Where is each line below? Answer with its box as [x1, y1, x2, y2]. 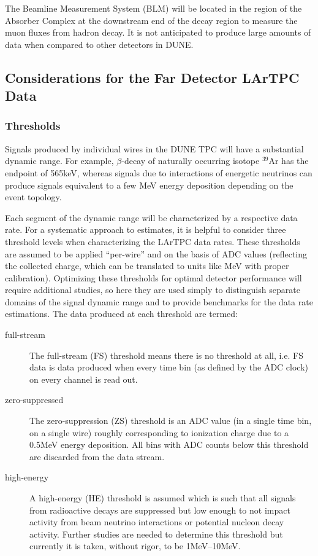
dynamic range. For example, [5, 154, 114, 167]
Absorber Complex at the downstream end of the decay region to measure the [5, 14, 298, 26]
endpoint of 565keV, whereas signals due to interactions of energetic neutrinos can [5, 166, 312, 179]
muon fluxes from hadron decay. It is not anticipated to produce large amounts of [5, 26, 311, 39]
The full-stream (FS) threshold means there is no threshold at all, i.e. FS [29, 348, 303, 361]
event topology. [5, 190, 62, 203]
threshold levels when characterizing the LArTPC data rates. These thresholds [5, 235, 300, 248]
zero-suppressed [5, 393, 64, 406]
